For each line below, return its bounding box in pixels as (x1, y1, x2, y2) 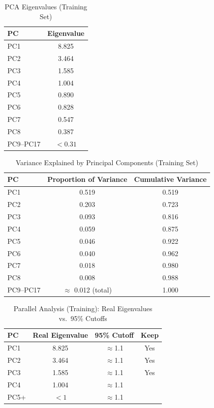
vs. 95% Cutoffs (59, 313, 107, 323)
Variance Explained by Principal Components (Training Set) (16, 157, 198, 167)
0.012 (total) (74, 285, 112, 295)
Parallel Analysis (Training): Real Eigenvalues (13, 303, 153, 314)
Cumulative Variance (134, 174, 207, 184)
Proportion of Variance (47, 174, 127, 184)
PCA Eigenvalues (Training (4, 1, 88, 11)
